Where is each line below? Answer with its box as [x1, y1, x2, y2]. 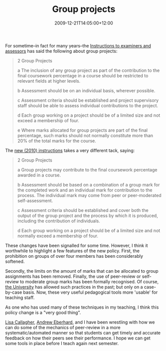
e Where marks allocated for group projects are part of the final [17, 127, 148, 133]
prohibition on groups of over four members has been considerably [5, 253, 144, 259]
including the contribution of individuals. [17, 218, 101, 224]
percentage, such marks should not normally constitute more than [17, 132, 154, 138]
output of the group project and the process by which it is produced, [17, 212, 158, 218]
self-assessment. [17, 197, 53, 203]
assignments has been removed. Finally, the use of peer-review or [5, 273, 141, 279]
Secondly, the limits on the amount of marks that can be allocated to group [5, 268, 159, 274]
